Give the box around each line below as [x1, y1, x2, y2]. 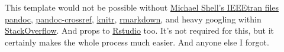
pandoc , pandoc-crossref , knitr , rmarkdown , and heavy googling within [5, 12, 262, 25]
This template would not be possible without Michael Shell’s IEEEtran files [5, 1, 279, 13]
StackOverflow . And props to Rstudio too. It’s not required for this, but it [5, 24, 274, 37]
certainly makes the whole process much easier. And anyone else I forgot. [5, 35, 269, 48]
